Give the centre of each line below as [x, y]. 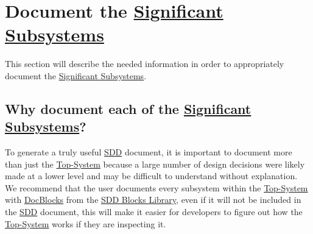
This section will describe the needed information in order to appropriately [145, 64]
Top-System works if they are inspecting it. [86, 223]
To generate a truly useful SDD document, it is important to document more [149, 152]
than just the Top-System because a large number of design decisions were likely [155, 164]
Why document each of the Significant [128, 108]
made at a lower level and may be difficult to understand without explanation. [151, 176]
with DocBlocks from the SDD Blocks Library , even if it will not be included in [153, 200]
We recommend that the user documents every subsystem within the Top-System [156, 187]
